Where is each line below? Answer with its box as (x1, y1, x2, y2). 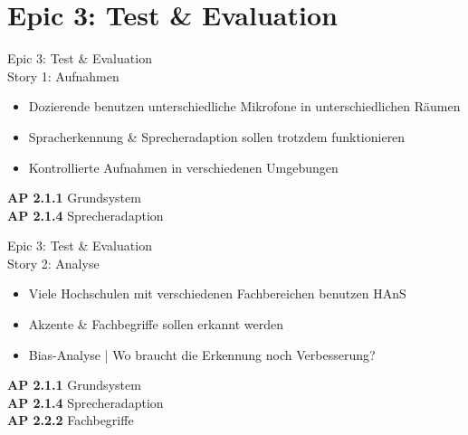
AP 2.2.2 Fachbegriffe (7, 411, 134, 430)
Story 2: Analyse (7, 253, 100, 272)
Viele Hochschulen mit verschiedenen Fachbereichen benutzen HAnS (28, 284, 406, 303)
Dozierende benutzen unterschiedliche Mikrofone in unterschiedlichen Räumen (28, 97, 461, 116)
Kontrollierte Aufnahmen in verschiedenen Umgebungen (28, 157, 339, 176)
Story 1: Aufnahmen (7, 66, 119, 85)
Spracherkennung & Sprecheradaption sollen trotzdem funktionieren (28, 127, 406, 146)
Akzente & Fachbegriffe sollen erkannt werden (28, 315, 283, 334)
